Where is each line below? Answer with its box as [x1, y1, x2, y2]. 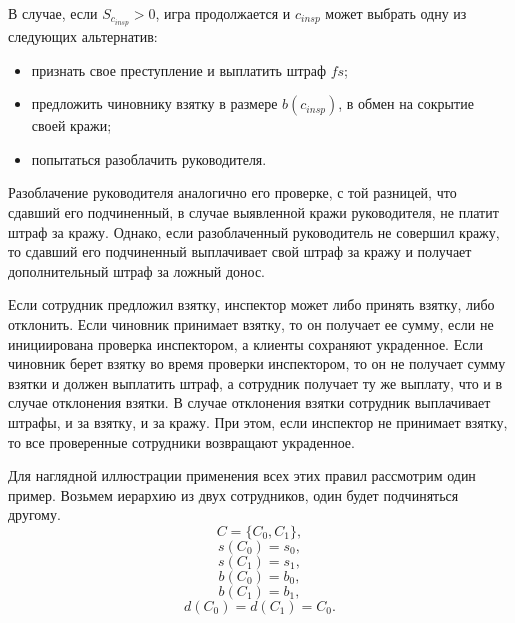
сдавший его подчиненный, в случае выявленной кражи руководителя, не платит [8, 202, 499, 223]
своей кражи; [31, 115, 112, 136]
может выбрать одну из [325, 3, 467, 23]
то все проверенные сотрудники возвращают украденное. [8, 431, 355, 452]
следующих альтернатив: [8, 26, 158, 47]
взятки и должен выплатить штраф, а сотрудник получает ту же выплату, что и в [8, 372, 503, 393]
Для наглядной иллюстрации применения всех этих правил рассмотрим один [8, 465, 476, 486]
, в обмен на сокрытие [338, 93, 474, 114]
